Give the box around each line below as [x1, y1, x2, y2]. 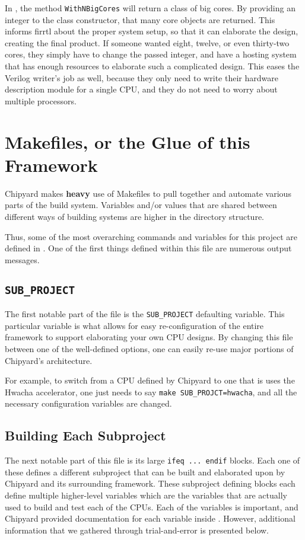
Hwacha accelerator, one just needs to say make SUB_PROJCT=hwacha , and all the [5, 385, 297, 398]
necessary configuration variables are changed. [5, 397, 172, 410]
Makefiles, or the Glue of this [5, 129, 250, 154]
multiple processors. [5, 94, 77, 107]
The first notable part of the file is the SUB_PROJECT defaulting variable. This [5, 308, 285, 320]
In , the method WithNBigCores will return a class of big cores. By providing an [5, 2, 296, 14]
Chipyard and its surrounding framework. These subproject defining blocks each [5, 477, 296, 490]
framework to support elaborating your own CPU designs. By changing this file [5, 331, 293, 343]
